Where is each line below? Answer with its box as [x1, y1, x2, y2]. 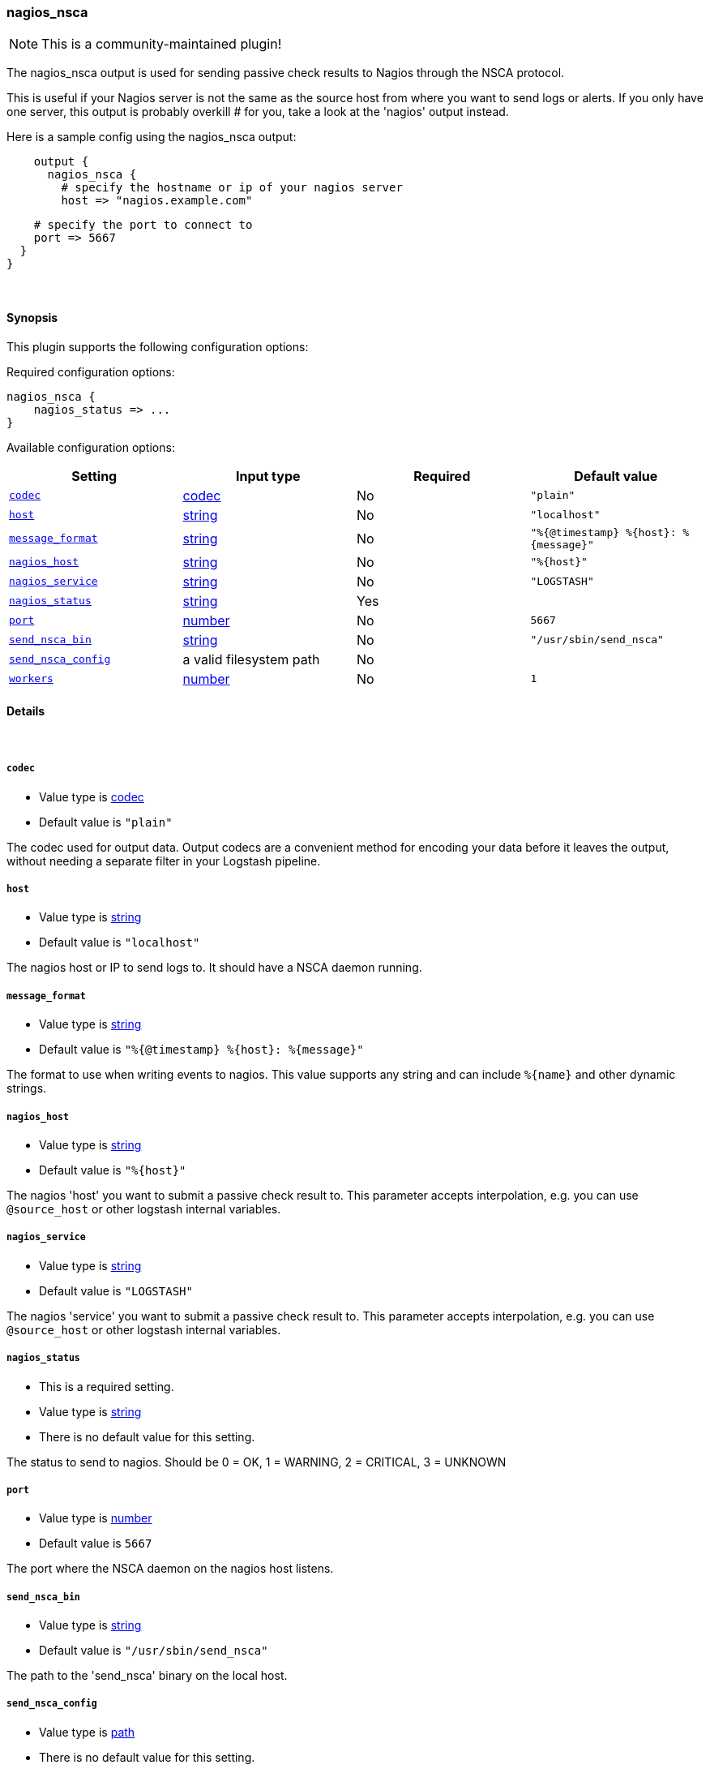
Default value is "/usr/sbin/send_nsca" [39, 1643, 268, 1658]
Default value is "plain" [39, 814, 173, 829]
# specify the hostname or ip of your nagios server [61, 181, 403, 195]
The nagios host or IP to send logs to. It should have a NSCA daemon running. [6, 960, 422, 975]
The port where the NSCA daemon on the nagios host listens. [6, 1561, 334, 1576]
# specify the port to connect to [33, 218, 253, 232]
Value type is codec [39, 789, 144, 804]
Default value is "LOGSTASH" [39, 1283, 193, 1298]
